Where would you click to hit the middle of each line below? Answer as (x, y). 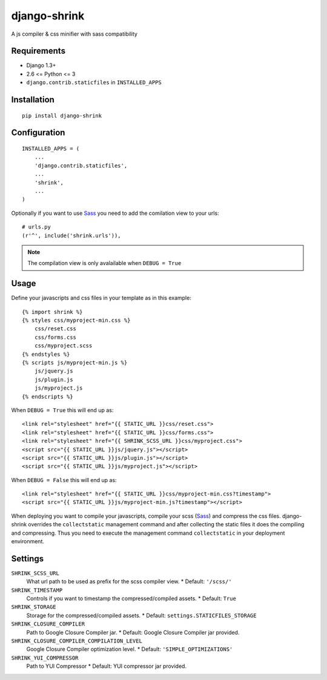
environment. (28, 541)
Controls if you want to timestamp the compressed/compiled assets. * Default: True (131, 598)
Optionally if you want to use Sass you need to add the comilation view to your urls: (115, 213)
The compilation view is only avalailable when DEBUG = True (104, 263)
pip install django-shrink (62, 116)
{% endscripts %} (48, 397)
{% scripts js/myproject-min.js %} (75, 362)
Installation (33, 100)
